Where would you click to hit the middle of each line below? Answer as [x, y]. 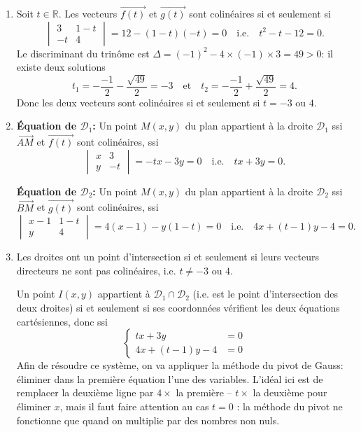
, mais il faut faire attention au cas [134, 406]
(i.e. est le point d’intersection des [266, 294]
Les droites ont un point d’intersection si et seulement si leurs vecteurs [168, 257]
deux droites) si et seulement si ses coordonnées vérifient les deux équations [178, 308]
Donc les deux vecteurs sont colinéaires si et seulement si [138, 102]
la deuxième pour [290, 392]
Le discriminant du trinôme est [83, 53]
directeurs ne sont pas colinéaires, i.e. [96, 270]
